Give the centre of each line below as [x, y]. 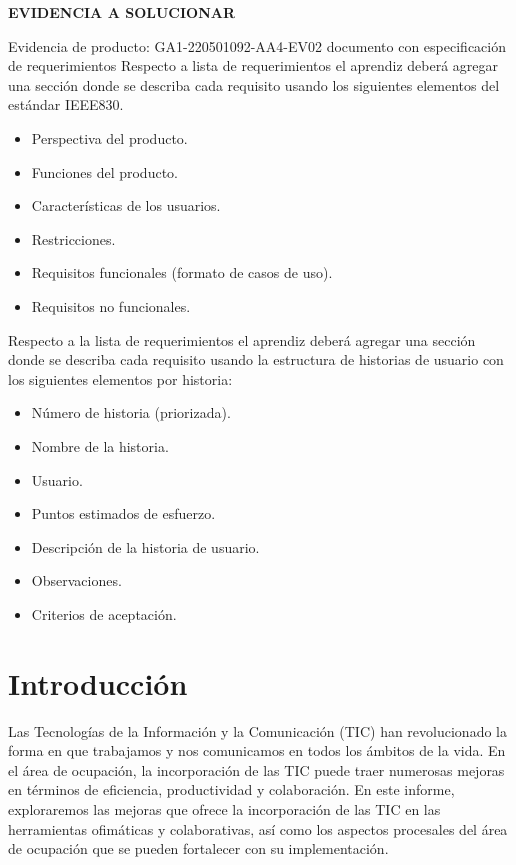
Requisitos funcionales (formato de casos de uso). [182, 272]
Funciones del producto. [104, 171]
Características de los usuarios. [126, 205]
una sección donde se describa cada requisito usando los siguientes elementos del [254, 84]
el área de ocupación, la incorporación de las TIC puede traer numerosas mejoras [256, 769]
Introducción [98, 682]
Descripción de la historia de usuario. [145, 546]
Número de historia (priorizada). [131, 412]
